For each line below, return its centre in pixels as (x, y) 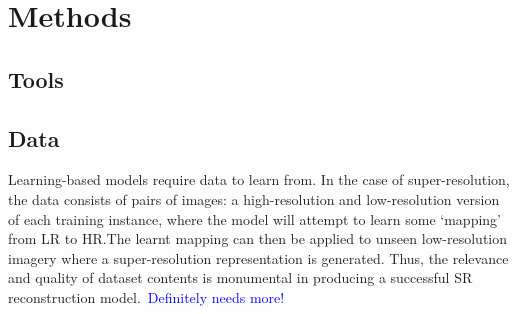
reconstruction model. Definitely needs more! (146, 296)
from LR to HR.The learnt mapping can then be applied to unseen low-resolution (258, 238)
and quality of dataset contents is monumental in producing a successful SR (240, 277)
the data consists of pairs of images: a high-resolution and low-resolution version (254, 198)
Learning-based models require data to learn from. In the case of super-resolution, (259, 179)
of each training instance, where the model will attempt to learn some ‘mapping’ (254, 218)
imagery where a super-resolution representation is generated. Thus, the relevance (258, 257)
